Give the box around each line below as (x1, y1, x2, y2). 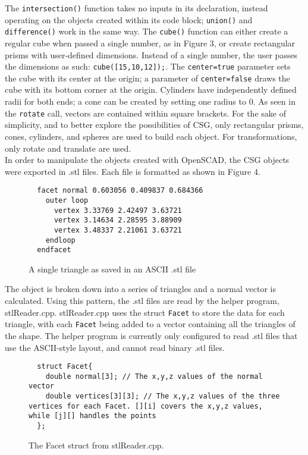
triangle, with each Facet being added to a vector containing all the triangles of (5, 318, 296, 330)
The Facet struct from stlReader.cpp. (29, 438, 164, 451)
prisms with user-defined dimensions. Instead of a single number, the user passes (5, 48, 298, 61)
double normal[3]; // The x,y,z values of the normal (45, 372, 263, 381)
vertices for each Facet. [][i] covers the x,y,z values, (29, 401, 263, 410)
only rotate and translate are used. (5, 142, 131, 154)
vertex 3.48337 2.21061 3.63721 (54, 225, 182, 234)
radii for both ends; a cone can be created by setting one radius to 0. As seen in (5, 95, 296, 108)
